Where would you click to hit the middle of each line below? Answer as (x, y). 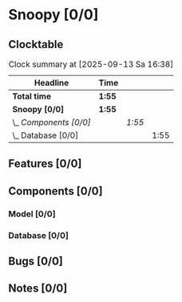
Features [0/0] (45, 164)
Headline (51, 83)
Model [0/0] (32, 214)
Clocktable (36, 44)
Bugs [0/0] (36, 262)
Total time (32, 96)
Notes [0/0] (38, 289)
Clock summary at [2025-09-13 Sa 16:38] (91, 64)
